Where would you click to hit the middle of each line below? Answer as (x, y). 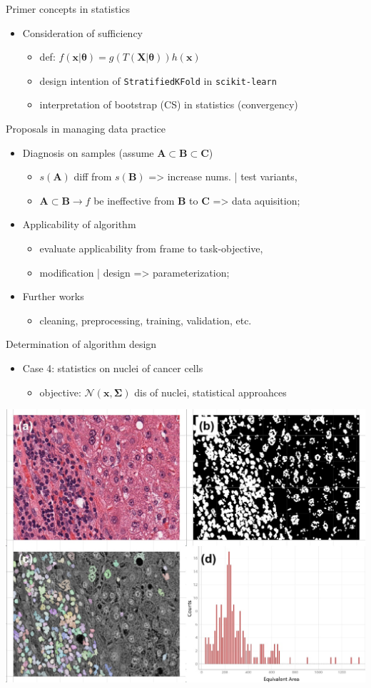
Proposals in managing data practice (86, 129)
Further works (53, 296)
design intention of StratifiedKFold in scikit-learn (158, 80)
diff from (93, 176)
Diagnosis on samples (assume (88, 152)
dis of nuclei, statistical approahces (210, 392)
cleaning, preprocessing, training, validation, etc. (146, 320)
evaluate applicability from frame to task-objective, (151, 248)
